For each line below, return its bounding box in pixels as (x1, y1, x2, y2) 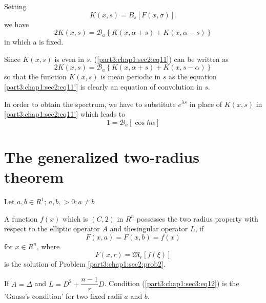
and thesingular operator (110, 223, 188, 234)
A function (4, 213, 38, 224)
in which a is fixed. (4, 36, 64, 47)
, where (36, 241, 60, 251)
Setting (4, 1, 27, 11)
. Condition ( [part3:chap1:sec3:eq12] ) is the (104, 278, 239, 289)
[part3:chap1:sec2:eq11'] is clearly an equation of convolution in (4, 81, 202, 92)
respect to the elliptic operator (4, 223, 100, 234)
